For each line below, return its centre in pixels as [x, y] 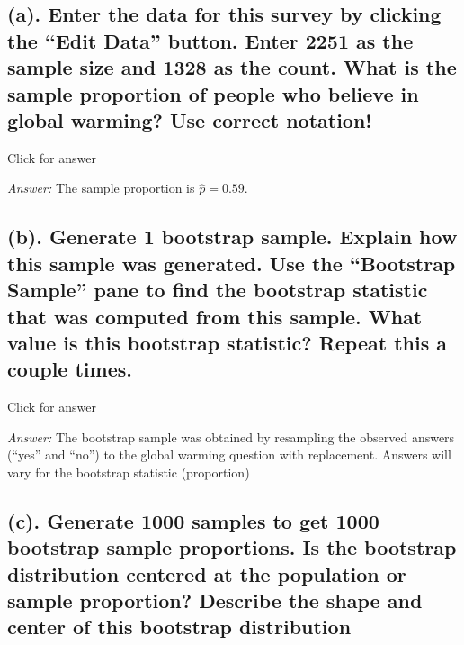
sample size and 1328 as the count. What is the [232, 67]
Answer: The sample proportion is [101, 188]
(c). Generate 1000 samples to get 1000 [193, 520]
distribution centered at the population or [207, 573]
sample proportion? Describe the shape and [215, 600]
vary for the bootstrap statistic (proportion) [129, 472]
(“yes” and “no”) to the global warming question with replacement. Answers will [229, 454]
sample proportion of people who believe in [213, 93]
